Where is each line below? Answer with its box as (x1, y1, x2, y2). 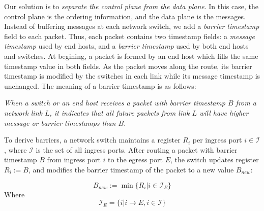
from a (236, 97, 256, 108)
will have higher (199, 107, 249, 118)
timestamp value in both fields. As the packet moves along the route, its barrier (4, 60, 252, 71)
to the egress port (108, 154, 163, 165)
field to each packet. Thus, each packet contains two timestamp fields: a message (4, 30, 255, 41)
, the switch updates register (170, 154, 259, 165)
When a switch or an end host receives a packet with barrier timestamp (4, 97, 225, 108)
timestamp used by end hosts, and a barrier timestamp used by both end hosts (4, 41, 249, 51)
